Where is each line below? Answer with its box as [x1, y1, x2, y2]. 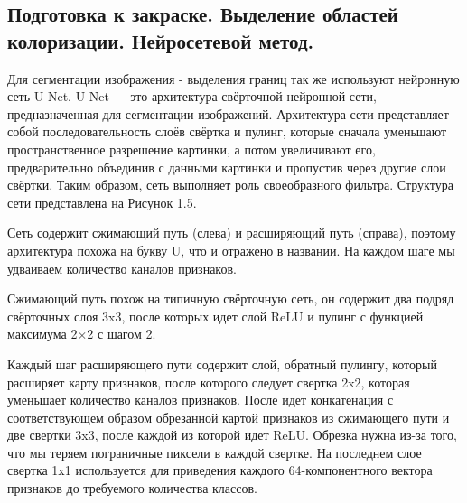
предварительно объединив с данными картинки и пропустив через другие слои [7, 157, 446, 176]
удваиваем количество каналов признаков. [7, 258, 237, 277]
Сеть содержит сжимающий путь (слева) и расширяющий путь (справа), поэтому [7, 223, 456, 242]
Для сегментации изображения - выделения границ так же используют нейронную [7, 69, 460, 88]
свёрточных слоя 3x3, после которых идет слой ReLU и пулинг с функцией [7, 306, 424, 325]
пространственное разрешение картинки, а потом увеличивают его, [7, 139, 376, 158]
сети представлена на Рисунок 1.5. [7, 192, 197, 211]
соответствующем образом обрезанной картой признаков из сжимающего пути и [7, 407, 450, 426]
